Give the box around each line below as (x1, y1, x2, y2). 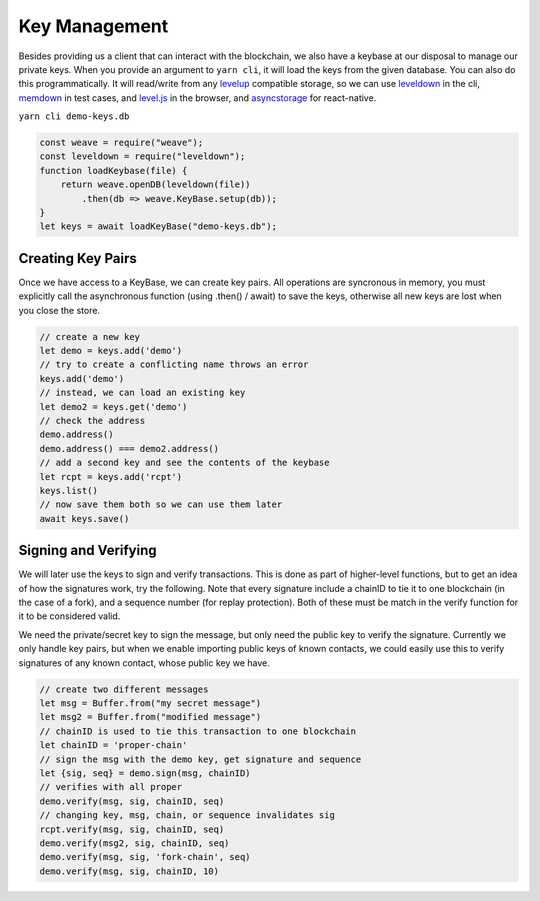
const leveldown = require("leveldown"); (39, 151, 246, 162)
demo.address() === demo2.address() (39, 443, 220, 454)
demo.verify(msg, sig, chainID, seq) (39, 795, 225, 807)
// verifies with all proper (39, 781, 183, 793)
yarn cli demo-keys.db (18, 111, 130, 122)
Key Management (18, 15, 169, 37)
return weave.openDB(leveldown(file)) (60, 179, 251, 190)
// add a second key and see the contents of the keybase (39, 457, 330, 469)
